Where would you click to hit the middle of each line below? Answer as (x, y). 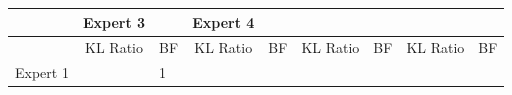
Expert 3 (114, 21)
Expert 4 (223, 21)
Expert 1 (42, 72)
